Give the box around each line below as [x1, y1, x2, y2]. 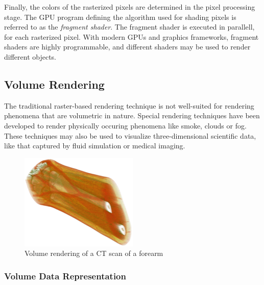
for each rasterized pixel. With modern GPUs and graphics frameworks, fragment [4, 31, 259, 42]
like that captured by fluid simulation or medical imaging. [4, 140, 185, 151]
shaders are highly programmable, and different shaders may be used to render [4, 41, 251, 52]
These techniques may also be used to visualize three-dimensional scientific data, [4, 130, 256, 141]
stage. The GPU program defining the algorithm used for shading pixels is [4, 11, 236, 22]
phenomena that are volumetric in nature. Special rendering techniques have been [4, 110, 260, 121]
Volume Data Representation [4, 269, 126, 282]
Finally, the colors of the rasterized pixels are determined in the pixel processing [4, 2, 255, 12]
